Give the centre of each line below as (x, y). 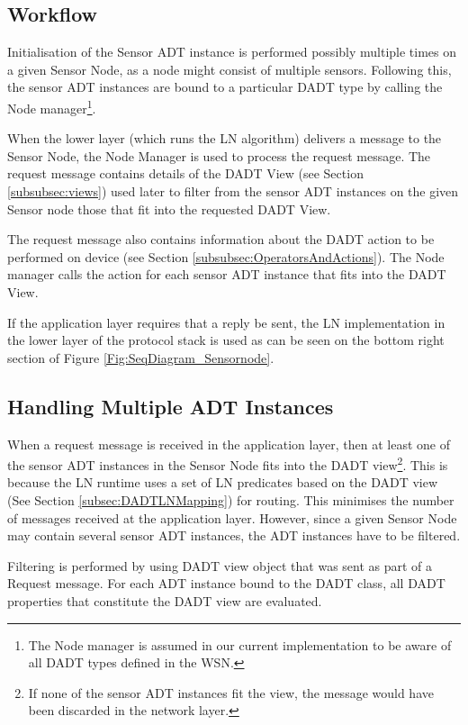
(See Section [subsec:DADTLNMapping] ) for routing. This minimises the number (231, 500)
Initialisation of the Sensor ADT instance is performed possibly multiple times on (232, 52)
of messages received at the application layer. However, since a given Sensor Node (232, 517)
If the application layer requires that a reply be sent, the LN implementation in (226, 322)
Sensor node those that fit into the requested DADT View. (169, 208)
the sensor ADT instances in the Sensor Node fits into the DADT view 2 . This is (228, 463)
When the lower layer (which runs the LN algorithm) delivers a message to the (225, 138)
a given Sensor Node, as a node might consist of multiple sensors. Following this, (229, 69)
